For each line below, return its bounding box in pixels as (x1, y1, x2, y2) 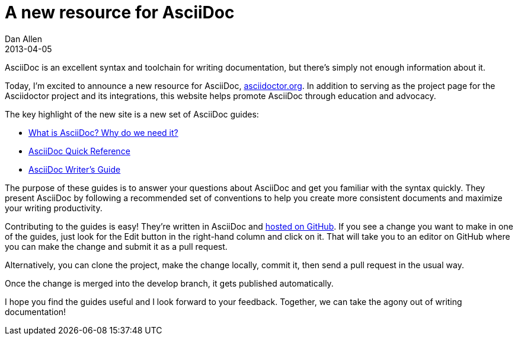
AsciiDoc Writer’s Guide (28, 164, 121, 174)
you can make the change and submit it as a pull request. (5, 241, 228, 252)
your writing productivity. (5, 202, 103, 213)
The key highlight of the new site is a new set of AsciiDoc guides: (5, 109, 259, 119)
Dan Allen (5, 33, 43, 44)
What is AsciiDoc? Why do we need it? (28, 127, 178, 138)
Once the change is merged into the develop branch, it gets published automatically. (5, 278, 334, 288)
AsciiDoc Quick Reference (28, 145, 130, 156)
